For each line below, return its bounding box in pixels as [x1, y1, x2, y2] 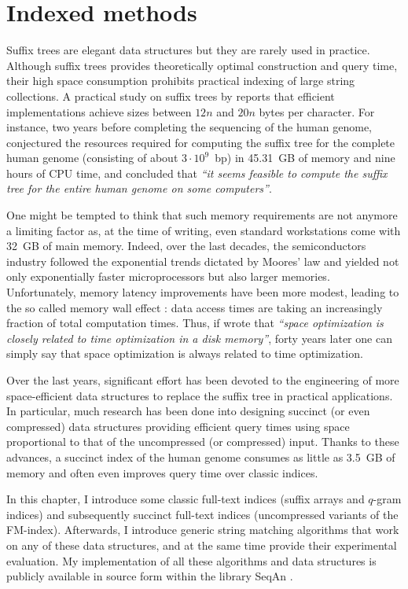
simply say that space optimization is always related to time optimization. [6, 345, 363, 362]
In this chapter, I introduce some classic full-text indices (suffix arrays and [6, 491, 365, 507]
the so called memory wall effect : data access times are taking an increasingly [6, 299, 383, 315]
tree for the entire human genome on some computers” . [6, 180, 272, 197]
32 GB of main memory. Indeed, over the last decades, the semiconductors [6, 237, 366, 254]
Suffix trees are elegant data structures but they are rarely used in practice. [6, 42, 370, 58]
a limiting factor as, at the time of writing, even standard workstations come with [6, 222, 401, 238]
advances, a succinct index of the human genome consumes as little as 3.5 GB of [6, 448, 395, 465]
